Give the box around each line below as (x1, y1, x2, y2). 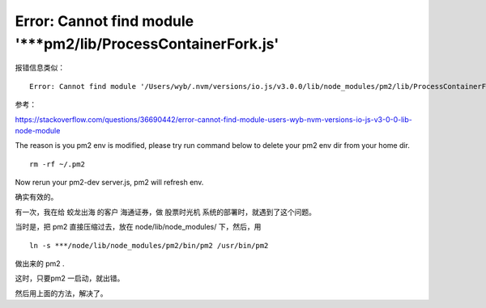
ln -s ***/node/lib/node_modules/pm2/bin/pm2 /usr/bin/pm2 (29, 241, 269, 250)
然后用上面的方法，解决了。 (15, 288, 108, 298)
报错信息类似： (15, 63, 65, 73)
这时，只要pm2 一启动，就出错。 (15, 273, 125, 283)
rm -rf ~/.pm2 (29, 159, 85, 169)
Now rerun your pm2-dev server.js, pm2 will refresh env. (15, 178, 204, 188)
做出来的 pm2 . (15, 259, 65, 268)
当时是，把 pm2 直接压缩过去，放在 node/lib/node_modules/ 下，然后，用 (15, 222, 262, 232)
